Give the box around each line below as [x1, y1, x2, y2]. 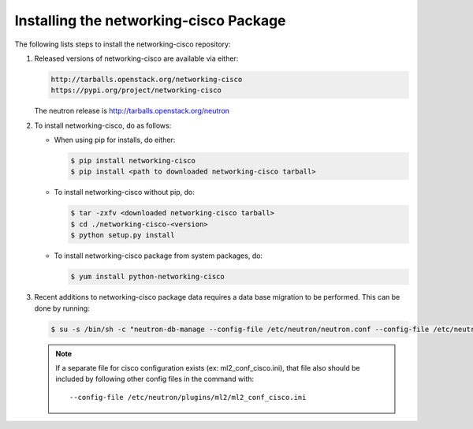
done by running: [34, 304, 90, 313]
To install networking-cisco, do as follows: [34, 121, 172, 130]
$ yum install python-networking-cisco [70, 272, 225, 282]
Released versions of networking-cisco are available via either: [34, 54, 239, 63]
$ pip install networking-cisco [70, 156, 196, 166]
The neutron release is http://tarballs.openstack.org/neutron [34, 106, 230, 116]
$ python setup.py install [70, 231, 175, 240]
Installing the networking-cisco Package [14, 12, 287, 29]
